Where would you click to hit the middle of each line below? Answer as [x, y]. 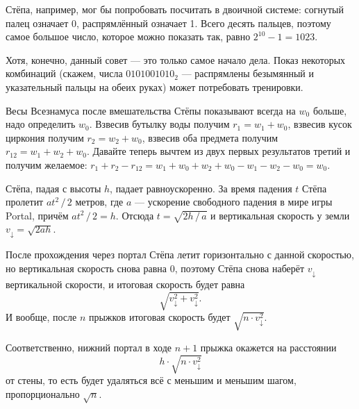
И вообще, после [41, 317]
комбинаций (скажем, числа [64, 73]
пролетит [25, 202]
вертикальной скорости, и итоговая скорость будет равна [125, 284]
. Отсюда [135, 215]
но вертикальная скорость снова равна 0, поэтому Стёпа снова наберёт [155, 268]
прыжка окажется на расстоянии [268, 347]
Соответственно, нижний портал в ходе [89, 347]
